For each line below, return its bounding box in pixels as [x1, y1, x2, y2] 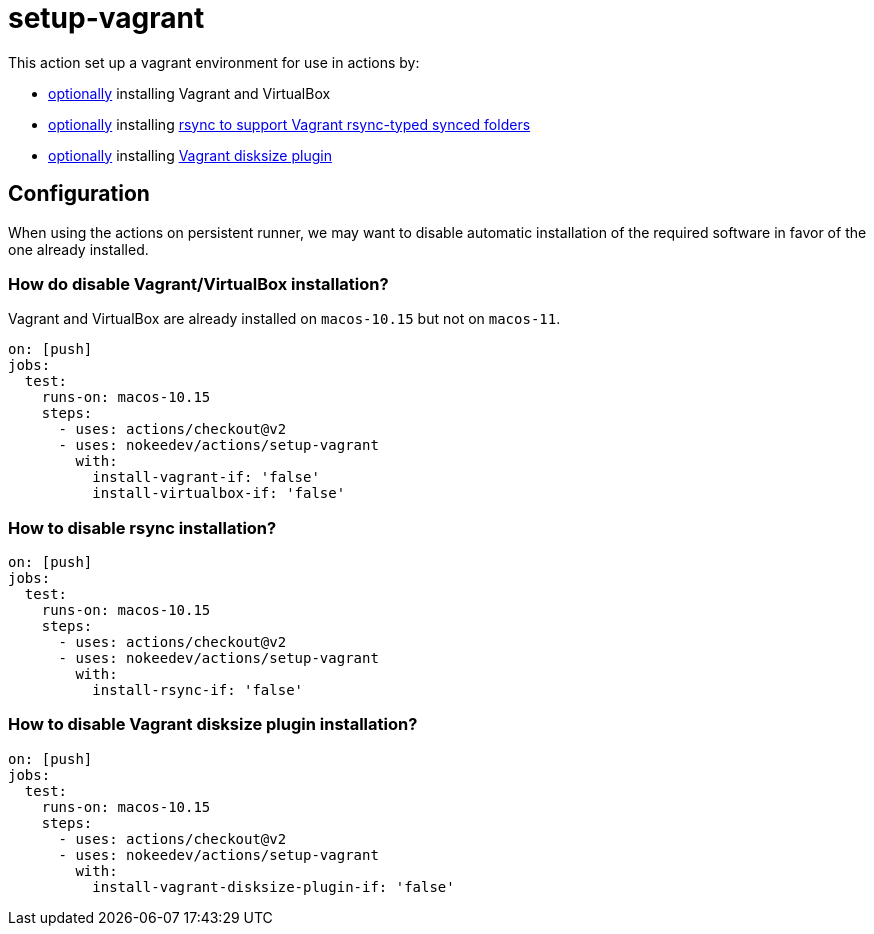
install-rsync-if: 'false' [92, 682, 304, 699]
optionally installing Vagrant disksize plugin [48, 146, 332, 164]
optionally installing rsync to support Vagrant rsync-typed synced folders [48, 115, 531, 133]
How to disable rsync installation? [8, 517, 277, 538]
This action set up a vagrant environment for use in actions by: [8, 53, 420, 71]
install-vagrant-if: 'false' [92, 469, 320, 486]
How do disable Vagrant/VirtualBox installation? [8, 273, 389, 294]
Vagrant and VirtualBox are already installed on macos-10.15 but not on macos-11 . [8, 310, 561, 328]
